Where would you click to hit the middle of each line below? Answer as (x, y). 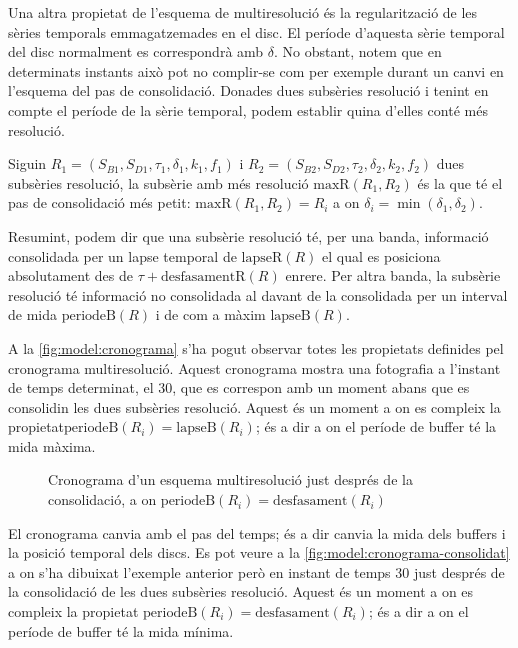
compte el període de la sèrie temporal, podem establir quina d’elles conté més (248, 109)
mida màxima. (52, 445)
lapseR (262, 257)
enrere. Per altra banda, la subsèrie (393, 275)
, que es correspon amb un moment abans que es (321, 387)
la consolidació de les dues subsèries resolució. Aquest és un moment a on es (241, 591)
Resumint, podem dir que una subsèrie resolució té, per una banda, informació (248, 235)
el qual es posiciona (381, 255)
